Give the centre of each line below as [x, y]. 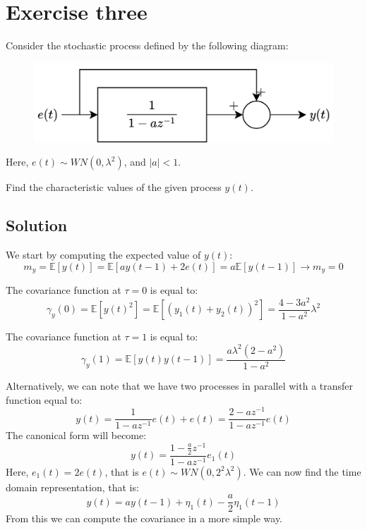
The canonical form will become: [76, 435]
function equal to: [44, 399]
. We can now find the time [302, 471]
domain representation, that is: [72, 487]
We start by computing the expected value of [103, 255]
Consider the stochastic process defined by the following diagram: [147, 45]
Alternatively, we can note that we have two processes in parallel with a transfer [180, 385]
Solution [37, 225]
